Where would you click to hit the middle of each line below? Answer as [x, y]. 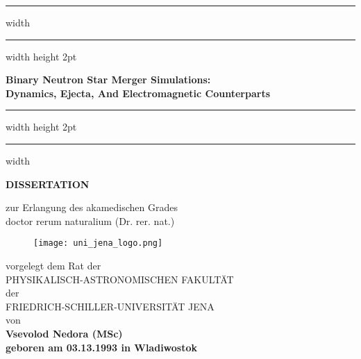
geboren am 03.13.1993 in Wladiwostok [102, 347]
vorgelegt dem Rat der [53, 265]
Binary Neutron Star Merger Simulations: [108, 80]
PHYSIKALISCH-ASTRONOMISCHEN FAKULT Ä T [120, 279]
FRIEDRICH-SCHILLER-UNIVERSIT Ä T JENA [110, 306]
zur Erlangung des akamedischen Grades [92, 207]
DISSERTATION [48, 184]
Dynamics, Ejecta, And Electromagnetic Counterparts [138, 93]
